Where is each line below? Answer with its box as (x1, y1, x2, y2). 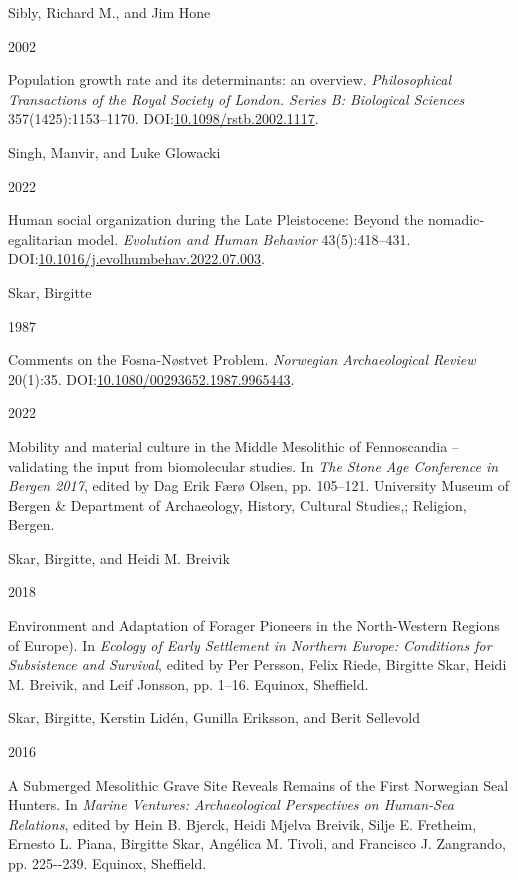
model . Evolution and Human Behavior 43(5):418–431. (77, 228, 411, 249)
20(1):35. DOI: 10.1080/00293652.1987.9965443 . (8, 368, 295, 389)
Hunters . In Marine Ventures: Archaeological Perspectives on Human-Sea (8, 794, 454, 815)
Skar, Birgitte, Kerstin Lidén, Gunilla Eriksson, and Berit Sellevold (8, 707, 421, 728)
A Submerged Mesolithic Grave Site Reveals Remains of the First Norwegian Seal (8, 774, 509, 795)
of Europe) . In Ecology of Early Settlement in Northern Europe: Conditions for (8, 634, 492, 655)
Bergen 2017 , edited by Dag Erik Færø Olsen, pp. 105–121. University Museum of (8, 475, 510, 496)
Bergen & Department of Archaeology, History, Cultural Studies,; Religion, (8, 494, 467, 515)
